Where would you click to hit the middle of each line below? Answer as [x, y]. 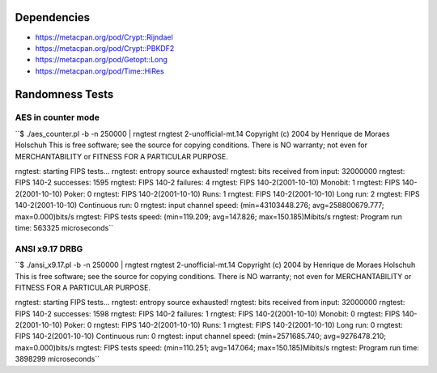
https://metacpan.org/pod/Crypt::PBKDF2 [105, 48]
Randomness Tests [64, 94]
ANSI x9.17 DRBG [49, 248]
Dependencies [53, 17]
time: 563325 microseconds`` [64, 227]
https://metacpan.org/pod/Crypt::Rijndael [104, 37]
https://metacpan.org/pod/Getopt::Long [101, 60]
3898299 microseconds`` [57, 359]
